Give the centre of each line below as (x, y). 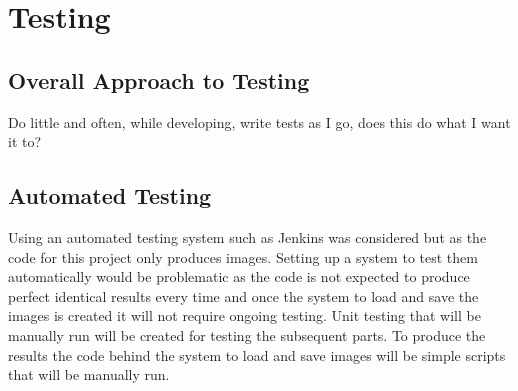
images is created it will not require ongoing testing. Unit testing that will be (244, 315)
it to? (25, 141)
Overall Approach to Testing (159, 79)
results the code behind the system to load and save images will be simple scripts (257, 354)
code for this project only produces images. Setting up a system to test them (243, 256)
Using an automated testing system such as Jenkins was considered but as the (247, 236)
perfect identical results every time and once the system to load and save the (243, 295)
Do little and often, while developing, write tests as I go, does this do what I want (259, 121)
